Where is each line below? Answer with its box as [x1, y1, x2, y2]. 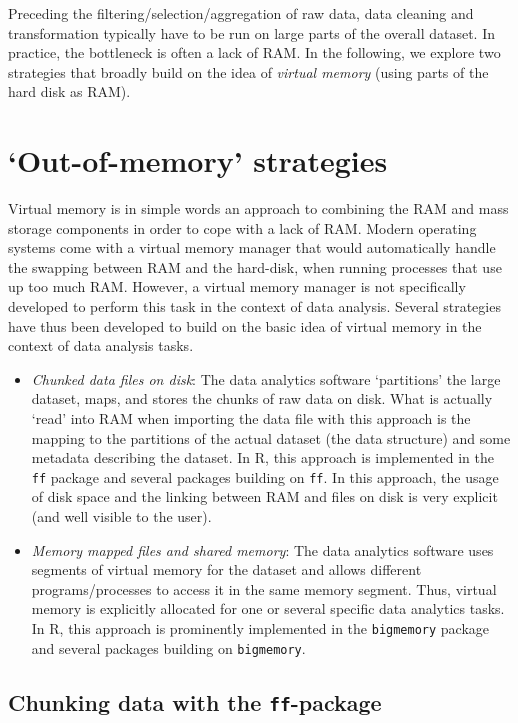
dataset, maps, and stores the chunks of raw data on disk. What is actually [31, 388, 493, 409]
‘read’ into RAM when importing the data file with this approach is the [31, 408, 471, 429]
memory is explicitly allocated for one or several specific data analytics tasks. [31, 598, 505, 619]
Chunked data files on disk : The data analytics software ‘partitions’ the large [31, 368, 501, 389]
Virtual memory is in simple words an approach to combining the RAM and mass [8, 198, 509, 219]
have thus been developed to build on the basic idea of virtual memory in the [8, 315, 482, 336]
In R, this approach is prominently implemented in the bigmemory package [31, 618, 490, 639]
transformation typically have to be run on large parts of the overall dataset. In [8, 22, 495, 43]
